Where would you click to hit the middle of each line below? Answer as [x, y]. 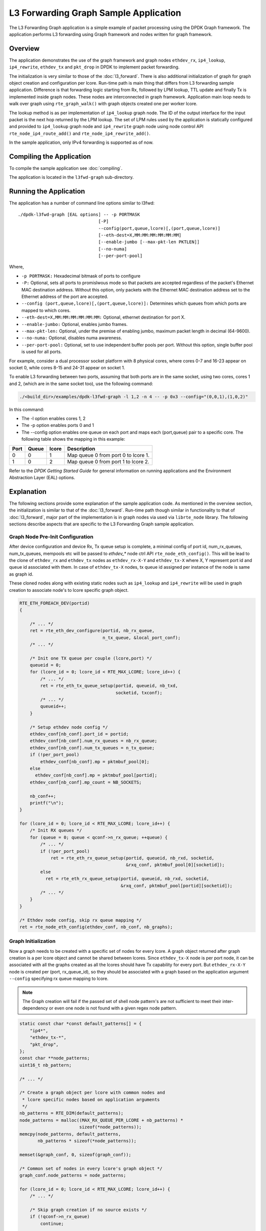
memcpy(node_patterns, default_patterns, [70, 1134]
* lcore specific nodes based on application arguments [91, 1100]
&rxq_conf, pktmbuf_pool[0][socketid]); [175, 865]
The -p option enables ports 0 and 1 [58, 425]
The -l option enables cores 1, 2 [53, 419]
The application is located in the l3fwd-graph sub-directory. [71, 177]
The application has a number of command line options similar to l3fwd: [82, 203]
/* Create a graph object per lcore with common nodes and [92, 1093]
